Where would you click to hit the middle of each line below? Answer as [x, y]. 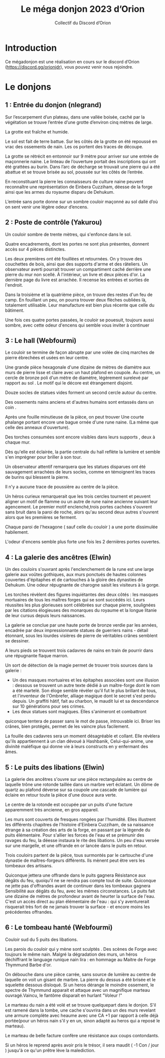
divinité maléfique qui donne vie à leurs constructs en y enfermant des [77, 747]
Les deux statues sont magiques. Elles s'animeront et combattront [79, 712]
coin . [11, 407]
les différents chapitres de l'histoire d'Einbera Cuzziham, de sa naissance [80, 824]
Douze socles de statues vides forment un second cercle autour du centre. [81, 393]
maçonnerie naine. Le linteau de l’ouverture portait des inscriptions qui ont [81, 161]
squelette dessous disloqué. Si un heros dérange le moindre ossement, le [80, 985]
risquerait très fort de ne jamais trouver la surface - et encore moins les [78, 907]
